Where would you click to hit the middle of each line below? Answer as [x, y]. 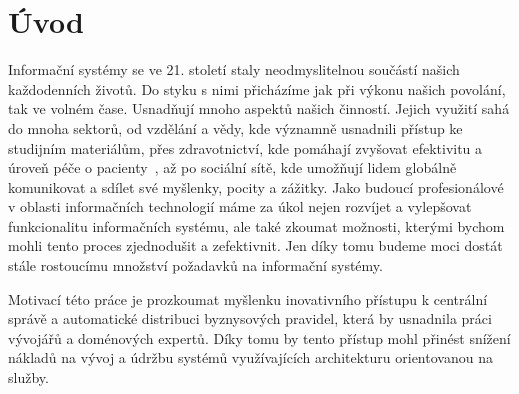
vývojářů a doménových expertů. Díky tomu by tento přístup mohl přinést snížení [259, 337]
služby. [28, 377]
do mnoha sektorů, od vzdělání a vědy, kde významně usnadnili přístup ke [235, 127]
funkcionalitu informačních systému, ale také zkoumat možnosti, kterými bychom [256, 225]
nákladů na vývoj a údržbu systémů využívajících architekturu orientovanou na [250, 357]
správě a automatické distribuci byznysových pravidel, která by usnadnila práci [250, 318]
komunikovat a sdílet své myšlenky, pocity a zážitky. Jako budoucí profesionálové [256, 186]
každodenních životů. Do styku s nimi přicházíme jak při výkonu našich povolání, [257, 88]
